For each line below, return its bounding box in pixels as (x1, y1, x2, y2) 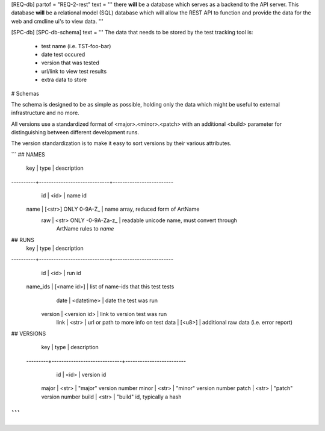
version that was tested (41, 59, 99, 66)
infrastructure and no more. (11, 109, 79, 117)
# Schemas (11, 90, 39, 97)
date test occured (41, 51, 85, 58)
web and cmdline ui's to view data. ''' (11, 17, 104, 25)
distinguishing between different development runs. (11, 129, 140, 136)
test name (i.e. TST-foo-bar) (41, 42, 111, 49)
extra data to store (41, 76, 87, 84)
